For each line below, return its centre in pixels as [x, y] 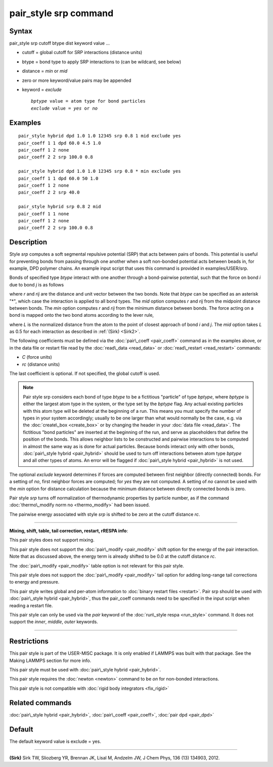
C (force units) [37, 357]
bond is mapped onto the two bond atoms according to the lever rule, [82, 315]
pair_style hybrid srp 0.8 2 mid [60, 207]
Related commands [40, 703]
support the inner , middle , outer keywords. [54, 622]
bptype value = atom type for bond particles [88, 101]
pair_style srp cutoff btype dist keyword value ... [60, 43]
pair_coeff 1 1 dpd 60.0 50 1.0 [58, 178]
